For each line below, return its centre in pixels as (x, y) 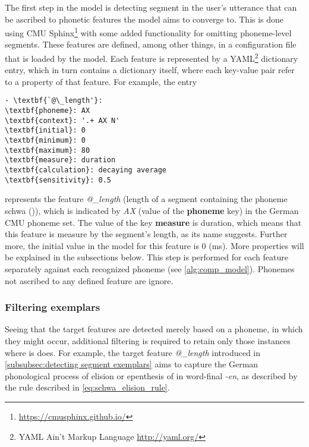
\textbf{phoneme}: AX (48, 111)
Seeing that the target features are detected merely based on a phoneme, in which (154, 329)
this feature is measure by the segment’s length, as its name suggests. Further (146, 234)
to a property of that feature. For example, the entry (101, 81)
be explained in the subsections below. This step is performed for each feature (146, 257)
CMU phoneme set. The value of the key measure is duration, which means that (153, 222)
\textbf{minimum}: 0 (45, 141)
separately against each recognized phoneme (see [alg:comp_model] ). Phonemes (150, 268)
